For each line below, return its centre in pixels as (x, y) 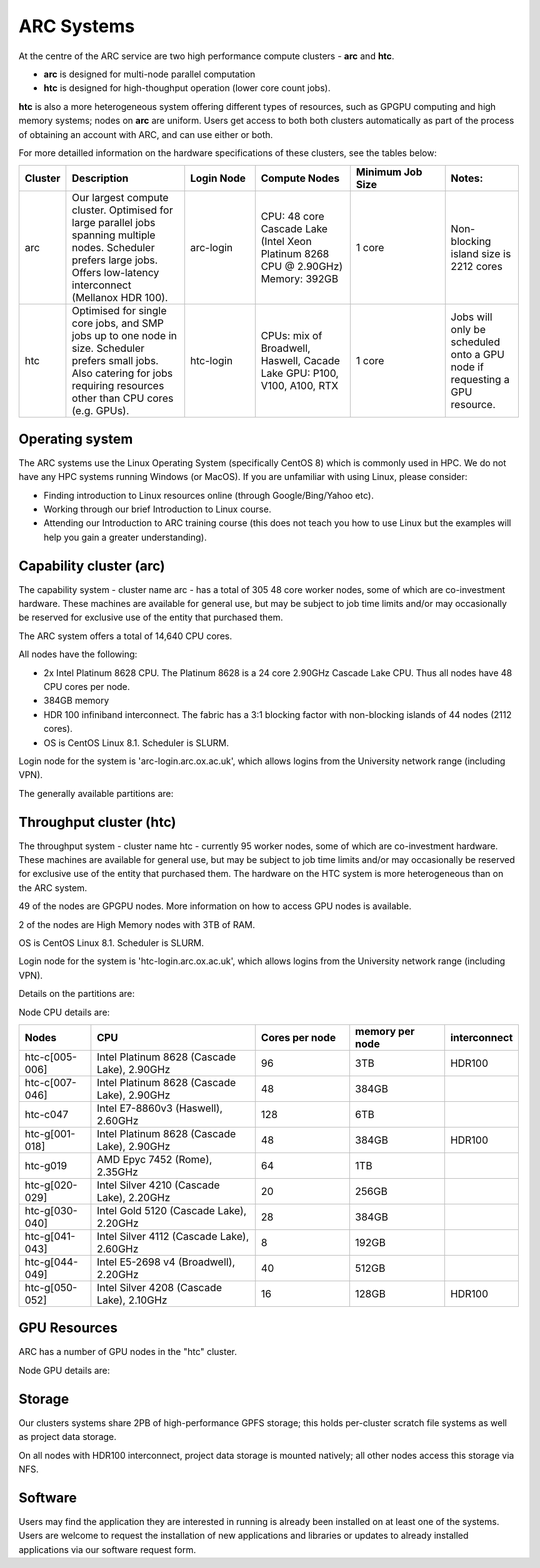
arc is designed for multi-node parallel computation (149, 74)
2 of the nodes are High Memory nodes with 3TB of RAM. (137, 924)
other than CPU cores (122, 398)
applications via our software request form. (107, 1549)
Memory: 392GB (299, 279)
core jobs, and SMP (117, 323)
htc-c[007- (50, 1082)
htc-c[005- (50, 1057)
